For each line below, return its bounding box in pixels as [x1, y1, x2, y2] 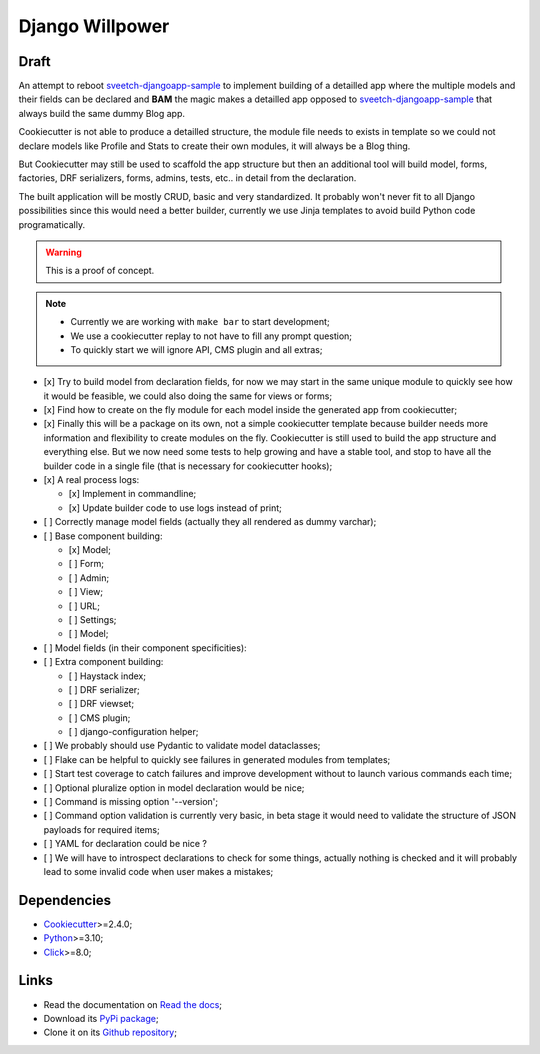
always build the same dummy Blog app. [18, 107, 185, 119]
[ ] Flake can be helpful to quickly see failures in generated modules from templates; [43, 753, 391, 765]
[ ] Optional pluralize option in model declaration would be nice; [43, 781, 305, 794]
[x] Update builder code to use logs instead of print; [68, 501, 282, 514]
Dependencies [18, 891, 112, 909]
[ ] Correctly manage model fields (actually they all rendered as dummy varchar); [43, 516, 377, 528]
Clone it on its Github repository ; [43, 1026, 177, 1039]
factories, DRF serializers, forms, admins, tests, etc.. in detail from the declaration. [18, 172, 357, 184]
